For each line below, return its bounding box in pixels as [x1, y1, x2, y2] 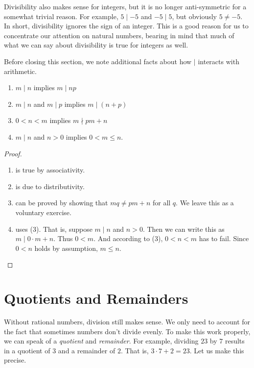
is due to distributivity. [15, 181, 85, 191]
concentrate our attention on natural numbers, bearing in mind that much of [4, 30, 234, 40]
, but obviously [172, 11, 217, 21]
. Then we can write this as [142, 223, 225, 234]
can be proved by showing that [15, 197, 108, 208]
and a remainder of [58, 345, 115, 355]
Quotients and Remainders [4, 288, 188, 308]
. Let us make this [189, 345, 244, 355]
